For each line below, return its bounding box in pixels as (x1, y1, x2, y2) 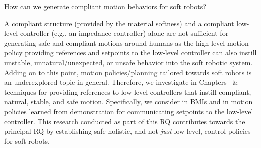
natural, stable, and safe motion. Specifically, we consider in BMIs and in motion (4, 96, 253, 107)
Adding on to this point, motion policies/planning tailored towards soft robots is (4, 67, 252, 77)
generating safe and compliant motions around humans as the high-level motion (4, 37, 249, 48)
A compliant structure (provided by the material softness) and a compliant (4, 18, 234, 28)
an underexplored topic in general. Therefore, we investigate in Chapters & (4, 77, 238, 87)
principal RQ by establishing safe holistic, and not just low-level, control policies (4, 126, 251, 136)
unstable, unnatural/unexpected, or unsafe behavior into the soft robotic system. (4, 57, 253, 67)
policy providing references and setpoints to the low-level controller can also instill (4, 47, 257, 58)
